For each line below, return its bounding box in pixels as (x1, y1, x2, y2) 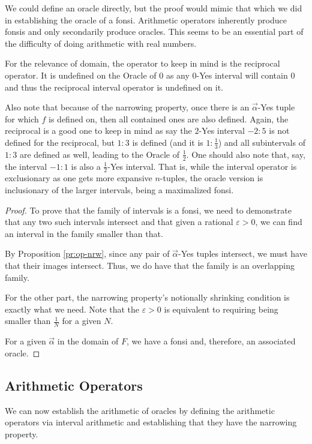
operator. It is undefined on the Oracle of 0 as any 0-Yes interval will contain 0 (5, 68, 295, 81)
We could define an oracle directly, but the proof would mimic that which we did (5, 2, 302, 14)
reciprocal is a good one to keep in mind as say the (5, 124, 192, 137)
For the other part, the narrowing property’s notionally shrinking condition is (5, 291, 290, 304)
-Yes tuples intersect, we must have (178, 247, 307, 260)
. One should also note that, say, (186, 148, 305, 160)
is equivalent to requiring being (164, 302, 278, 315)
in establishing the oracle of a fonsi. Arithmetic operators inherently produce (5, 13, 287, 26)
